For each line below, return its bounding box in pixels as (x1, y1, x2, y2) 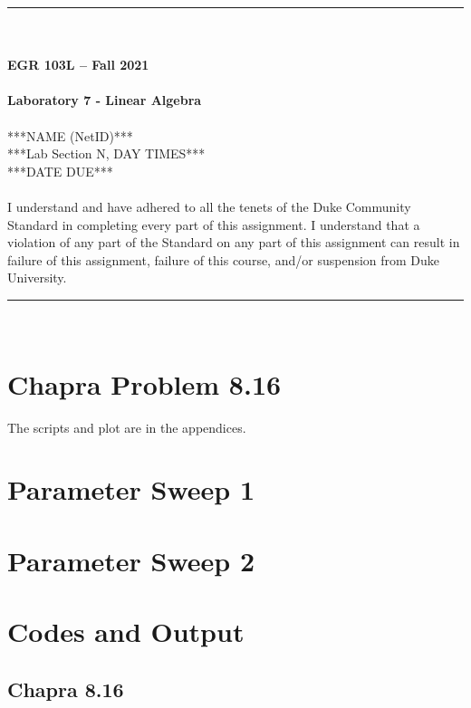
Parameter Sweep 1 (7, 471, 255, 508)
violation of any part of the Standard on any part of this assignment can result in (7, 233, 460, 252)
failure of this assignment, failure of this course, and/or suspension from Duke (7, 250, 440, 269)
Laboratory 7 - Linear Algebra (7, 91, 202, 110)
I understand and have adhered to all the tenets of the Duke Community (7, 196, 411, 215)
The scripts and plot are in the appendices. (7, 417, 246, 436)
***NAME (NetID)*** (7, 126, 133, 145)
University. (7, 268, 67, 287)
